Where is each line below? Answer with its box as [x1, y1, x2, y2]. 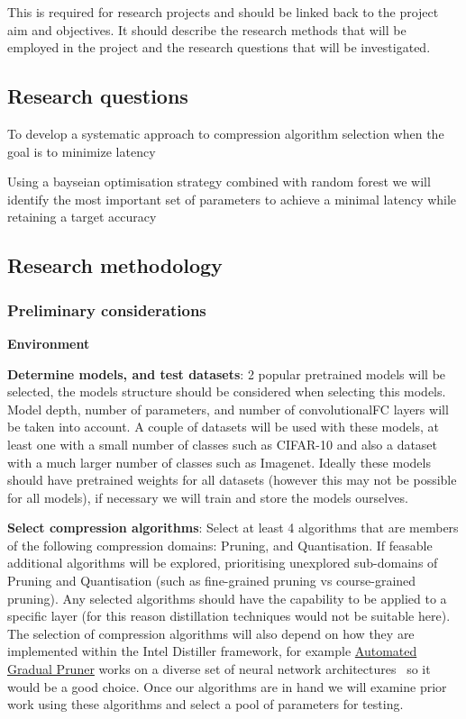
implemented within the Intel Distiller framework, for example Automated [7, 642, 417, 660]
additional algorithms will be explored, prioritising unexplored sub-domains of [7, 553, 438, 572]
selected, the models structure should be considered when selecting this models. [7, 382, 446, 401]
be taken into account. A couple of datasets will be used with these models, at [7, 417, 440, 436]
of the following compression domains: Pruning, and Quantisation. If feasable [7, 535, 433, 554]
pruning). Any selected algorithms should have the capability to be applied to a [7, 588, 447, 607]
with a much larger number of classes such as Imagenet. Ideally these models [7, 452, 431, 471]
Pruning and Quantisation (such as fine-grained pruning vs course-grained [7, 571, 416, 590]
